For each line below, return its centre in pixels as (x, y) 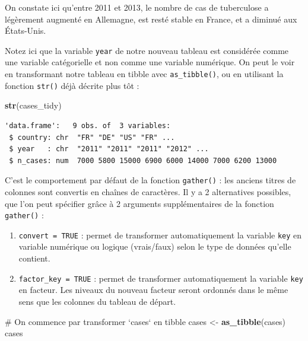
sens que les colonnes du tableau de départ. (97, 301)
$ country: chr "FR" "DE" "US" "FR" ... (92, 137)
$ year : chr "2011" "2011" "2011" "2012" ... (109, 149)
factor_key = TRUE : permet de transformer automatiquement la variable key (161, 278)
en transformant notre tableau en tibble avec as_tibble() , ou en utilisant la (144, 74)
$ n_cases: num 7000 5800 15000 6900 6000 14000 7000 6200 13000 (143, 160)
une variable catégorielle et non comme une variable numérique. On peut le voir (150, 62)
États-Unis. (26, 31)
